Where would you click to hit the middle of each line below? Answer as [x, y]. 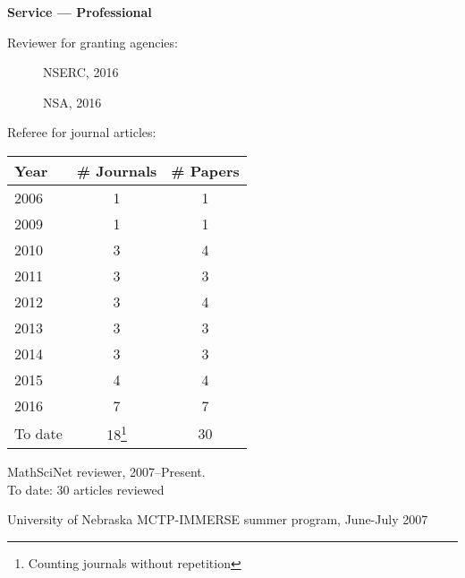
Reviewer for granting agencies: [93, 42]
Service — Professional [80, 12]
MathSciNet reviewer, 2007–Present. [106, 472]
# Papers [205, 170]
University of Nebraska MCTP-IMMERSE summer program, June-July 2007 [218, 519]
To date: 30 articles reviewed [86, 489]
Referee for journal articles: [82, 132]
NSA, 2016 [72, 102]
